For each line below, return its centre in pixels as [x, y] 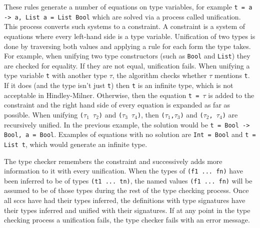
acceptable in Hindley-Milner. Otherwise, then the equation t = [102, 95]
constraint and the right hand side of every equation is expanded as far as [117, 105]
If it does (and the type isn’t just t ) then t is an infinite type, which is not [119, 85]
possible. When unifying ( [44, 114]
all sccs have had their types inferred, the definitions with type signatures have [125, 200]
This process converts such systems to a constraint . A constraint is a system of [125, 26]
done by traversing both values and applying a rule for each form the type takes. [127, 46]
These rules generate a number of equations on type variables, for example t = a [128, 6]
